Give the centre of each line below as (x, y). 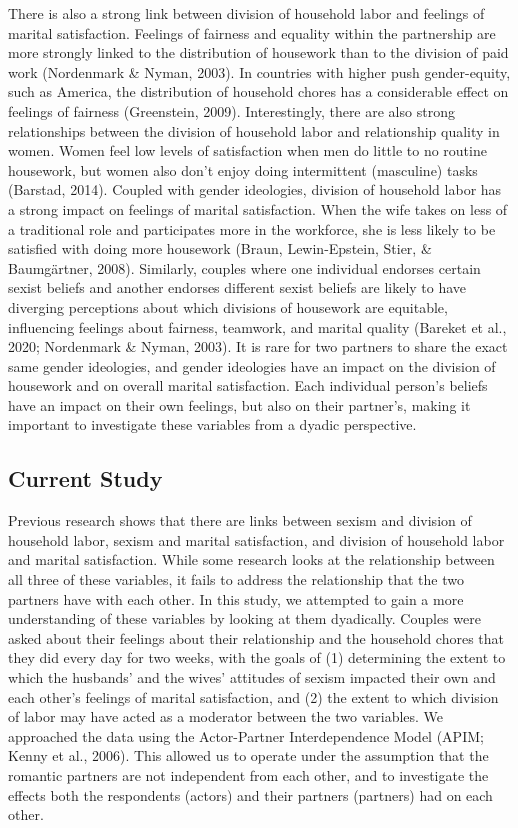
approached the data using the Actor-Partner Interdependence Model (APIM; (246, 735)
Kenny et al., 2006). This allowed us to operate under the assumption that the (248, 755)
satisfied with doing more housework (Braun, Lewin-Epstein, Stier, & (220, 248)
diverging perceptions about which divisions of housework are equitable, (228, 306)
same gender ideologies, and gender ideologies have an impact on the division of (252, 365)
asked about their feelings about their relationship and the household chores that (256, 637)
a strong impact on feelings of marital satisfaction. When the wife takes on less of (258, 208)
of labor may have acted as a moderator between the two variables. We (226, 716)
